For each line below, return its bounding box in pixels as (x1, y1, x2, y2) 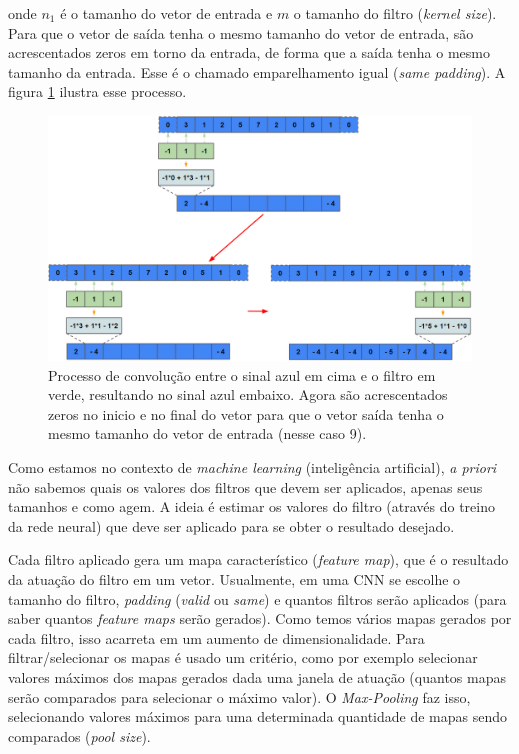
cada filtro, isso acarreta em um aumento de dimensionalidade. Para (8, 627, 425, 648)
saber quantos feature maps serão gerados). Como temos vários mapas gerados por (8, 608, 512, 629)
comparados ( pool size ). (8, 725, 151, 746)
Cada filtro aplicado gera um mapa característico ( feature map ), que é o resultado (8, 549, 509, 570)
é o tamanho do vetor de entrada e (60, 3, 273, 23)
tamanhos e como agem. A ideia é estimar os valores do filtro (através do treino (8, 496, 496, 517)
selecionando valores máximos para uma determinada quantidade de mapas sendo (8, 706, 508, 727)
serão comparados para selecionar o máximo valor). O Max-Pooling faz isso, (8, 686, 471, 707)
